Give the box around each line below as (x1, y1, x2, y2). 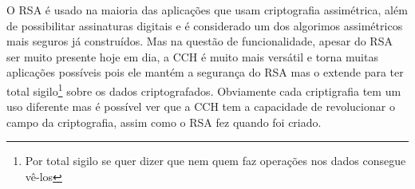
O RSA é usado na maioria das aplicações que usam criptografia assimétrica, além (6, 2, 408, 18)
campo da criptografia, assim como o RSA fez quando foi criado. (6, 113, 322, 130)
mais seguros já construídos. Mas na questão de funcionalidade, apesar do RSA (6, 33, 393, 49)
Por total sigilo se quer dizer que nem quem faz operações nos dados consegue (25, 152, 406, 169)
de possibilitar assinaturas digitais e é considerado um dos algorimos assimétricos (6, 17, 403, 33)
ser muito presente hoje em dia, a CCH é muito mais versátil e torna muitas (6, 48, 378, 65)
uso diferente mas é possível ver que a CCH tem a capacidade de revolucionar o (6, 98, 395, 115)
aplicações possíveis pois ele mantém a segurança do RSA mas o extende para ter (6, 64, 404, 81)
